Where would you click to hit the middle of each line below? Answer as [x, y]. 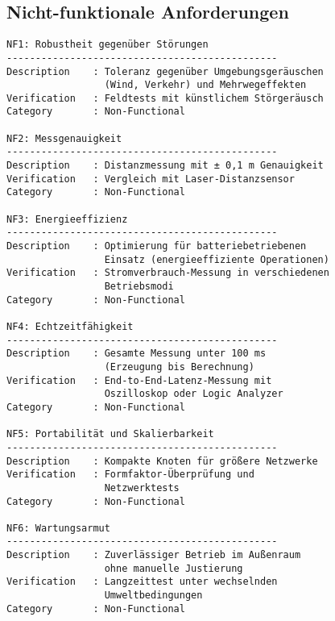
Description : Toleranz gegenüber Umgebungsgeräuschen [165, 71]
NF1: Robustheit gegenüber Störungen [108, 45]
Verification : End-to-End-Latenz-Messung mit [139, 380]
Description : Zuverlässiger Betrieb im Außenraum [154, 555]
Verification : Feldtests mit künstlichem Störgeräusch [165, 98]
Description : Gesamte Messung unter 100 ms [136, 354]
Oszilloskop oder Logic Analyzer [194, 394]
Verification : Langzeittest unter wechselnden [142, 582]
